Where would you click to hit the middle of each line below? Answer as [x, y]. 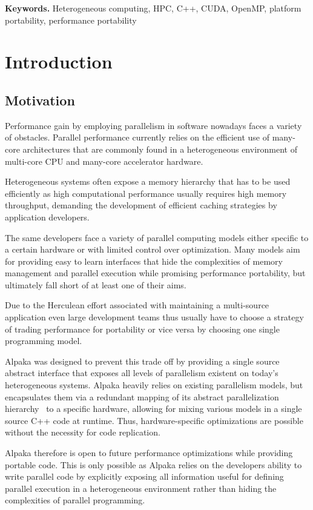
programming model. [44, 341]
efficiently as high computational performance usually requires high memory [146, 193]
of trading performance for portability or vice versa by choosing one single [142, 329]
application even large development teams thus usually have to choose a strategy [154, 317]
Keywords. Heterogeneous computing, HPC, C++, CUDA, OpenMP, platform [153, 8]
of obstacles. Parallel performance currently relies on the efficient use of [137, 137]
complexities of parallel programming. [75, 500]
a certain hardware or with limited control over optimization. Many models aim [153, 249]
